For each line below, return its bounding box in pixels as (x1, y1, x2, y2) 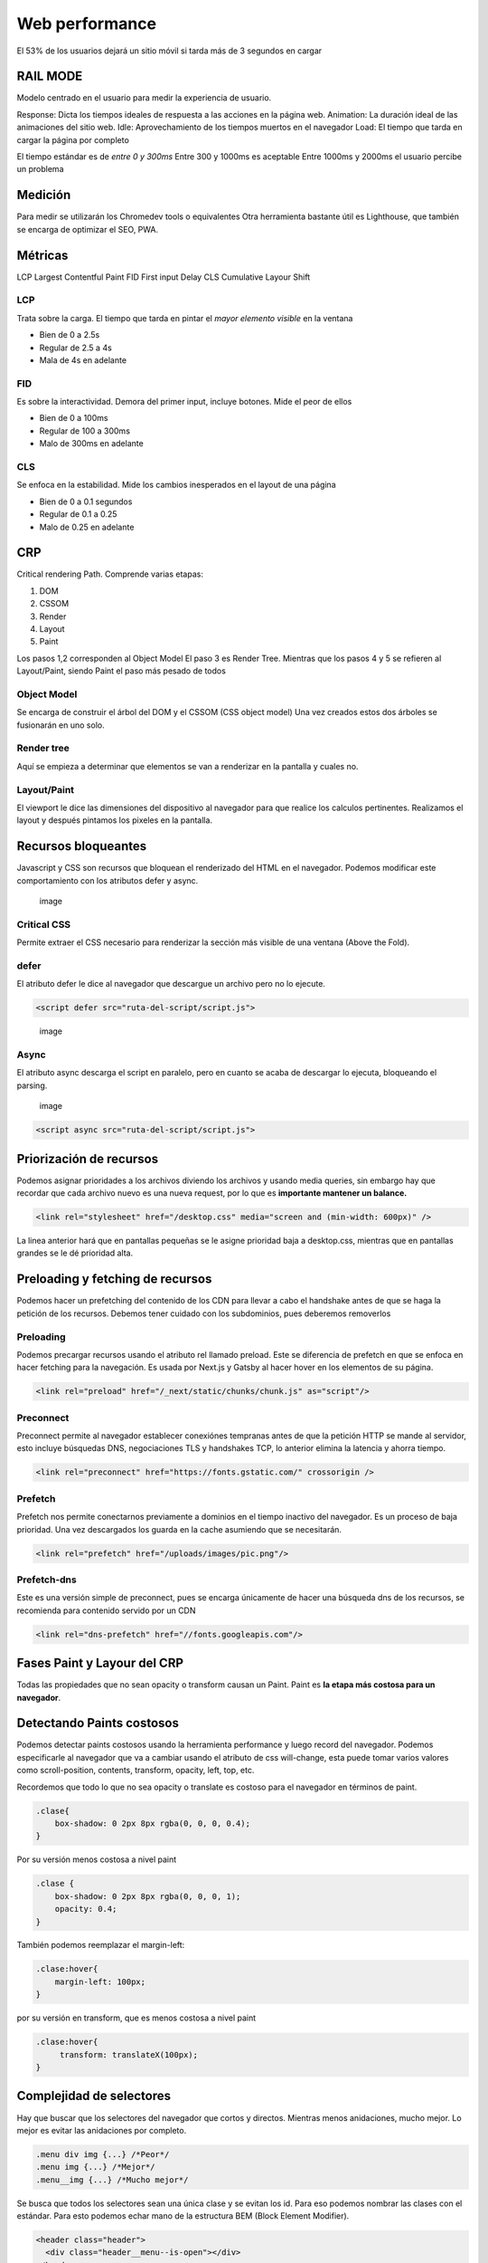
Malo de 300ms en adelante (39, 438, 144, 449)
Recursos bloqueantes (16, 838, 147, 855)
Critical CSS (16, 918, 71, 931)
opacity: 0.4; (54, 1904, 117, 1914)
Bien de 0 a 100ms (39, 413, 108, 424)
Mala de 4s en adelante (39, 354, 127, 366)
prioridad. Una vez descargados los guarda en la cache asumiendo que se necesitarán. (16, 1523, 343, 1534)
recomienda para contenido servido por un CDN (16, 1605, 196, 1616)
